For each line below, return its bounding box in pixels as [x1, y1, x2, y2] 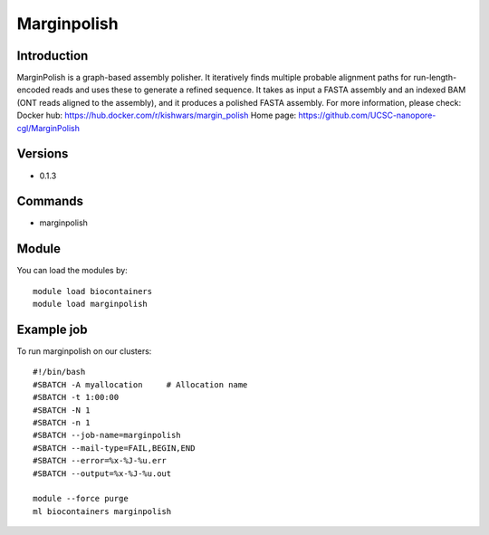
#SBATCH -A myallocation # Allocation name [33, 379, 248, 389]
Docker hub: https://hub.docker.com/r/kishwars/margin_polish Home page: [16, 110, 297, 121]
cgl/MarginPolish [16, 122, 81, 133]
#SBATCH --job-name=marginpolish [33, 430, 181, 441]
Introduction [16, 48, 89, 63]
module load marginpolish [33, 299, 149, 310]
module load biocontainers [33, 286, 153, 296]
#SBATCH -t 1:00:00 [33, 392, 120, 403]
